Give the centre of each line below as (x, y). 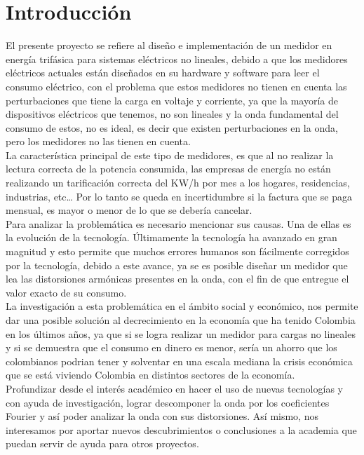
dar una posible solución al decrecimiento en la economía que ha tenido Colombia (181, 320)
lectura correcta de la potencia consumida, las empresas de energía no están (168, 169)
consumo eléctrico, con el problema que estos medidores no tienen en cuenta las (176, 86)
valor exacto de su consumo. (66, 292)
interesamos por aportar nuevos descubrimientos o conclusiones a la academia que (181, 429)
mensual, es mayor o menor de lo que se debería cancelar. (129, 210)
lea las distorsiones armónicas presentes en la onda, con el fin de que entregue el (177, 279)
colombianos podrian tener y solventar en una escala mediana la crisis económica (179, 361)
